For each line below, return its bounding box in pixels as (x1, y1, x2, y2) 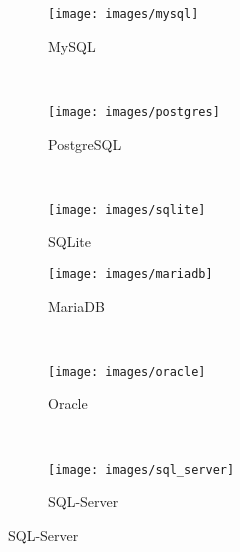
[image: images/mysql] (48, 7, 199, 21)
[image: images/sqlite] (48, 202, 206, 217)
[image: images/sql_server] (48, 462, 235, 477)
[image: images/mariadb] (48, 266, 213, 281)
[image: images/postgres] (48, 104, 220, 119)
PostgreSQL (48, 133, 122, 154)
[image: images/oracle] (48, 364, 206, 379)
